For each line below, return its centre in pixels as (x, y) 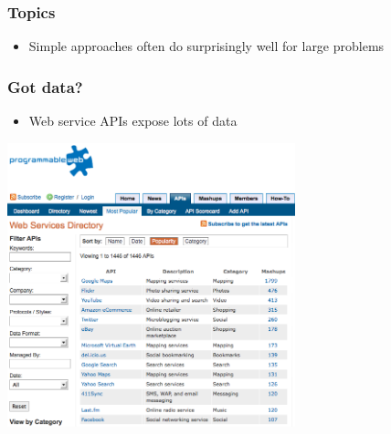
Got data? (45, 86)
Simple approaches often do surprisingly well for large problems (206, 46)
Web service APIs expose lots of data (133, 121)
